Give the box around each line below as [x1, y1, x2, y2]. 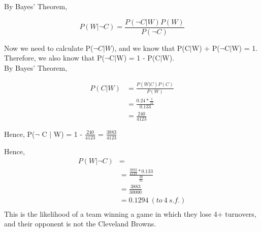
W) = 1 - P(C [116, 52, 160, 63]
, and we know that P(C [114, 42, 190, 53]
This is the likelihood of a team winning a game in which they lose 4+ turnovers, [4, 208, 256, 219]
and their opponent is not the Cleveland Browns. [4, 218, 156, 229]
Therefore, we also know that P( [4, 52, 105, 63]
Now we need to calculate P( [4, 42, 93, 53]
